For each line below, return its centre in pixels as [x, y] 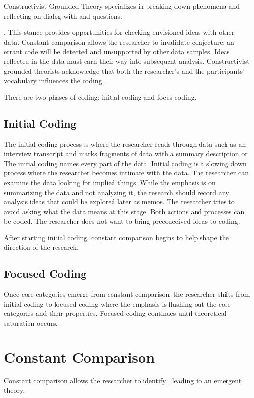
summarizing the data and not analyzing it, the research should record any [117, 192]
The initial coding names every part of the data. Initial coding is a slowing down [125, 163]
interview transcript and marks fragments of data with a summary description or [126, 154]
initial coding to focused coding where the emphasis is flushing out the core [117, 303]
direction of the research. [41, 247]
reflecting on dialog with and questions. [63, 15]
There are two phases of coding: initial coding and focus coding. [100, 97]
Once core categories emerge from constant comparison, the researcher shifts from [127, 294]
